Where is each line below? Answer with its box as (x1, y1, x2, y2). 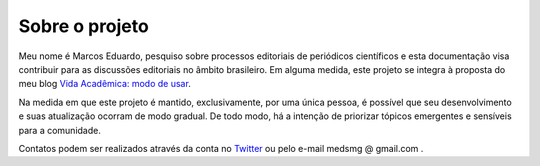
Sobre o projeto (18, 15, 149, 37)
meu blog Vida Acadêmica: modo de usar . (18, 78, 192, 90)
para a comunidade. (18, 124, 102, 136)
